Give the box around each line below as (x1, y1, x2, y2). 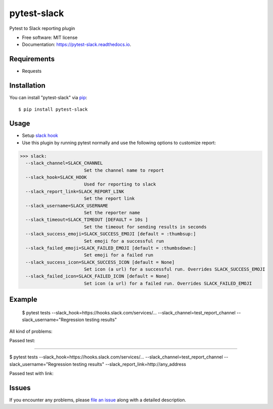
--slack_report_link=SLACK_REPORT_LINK (25, 189, 124, 194)
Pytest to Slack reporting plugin (9, 25, 75, 31)
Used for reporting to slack (83, 181, 156, 187)
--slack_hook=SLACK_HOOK (25, 174, 87, 180)
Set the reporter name (83, 210, 140, 215)
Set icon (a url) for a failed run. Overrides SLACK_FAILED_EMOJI (83, 281, 252, 286)
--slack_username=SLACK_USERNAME (25, 203, 108, 208)
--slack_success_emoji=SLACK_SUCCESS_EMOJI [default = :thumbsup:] (25, 231, 196, 237)
